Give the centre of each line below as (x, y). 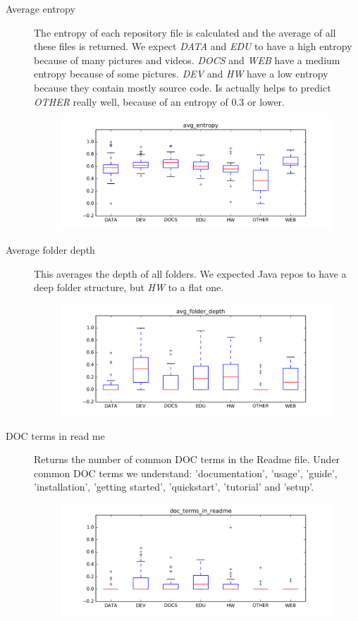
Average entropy (41, 8)
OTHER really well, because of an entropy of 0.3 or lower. (159, 101)
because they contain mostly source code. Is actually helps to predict (183, 87)
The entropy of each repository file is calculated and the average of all (185, 32)
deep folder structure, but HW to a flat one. (129, 287)
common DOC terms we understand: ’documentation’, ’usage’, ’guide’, (186, 473)
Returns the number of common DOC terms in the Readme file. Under (187, 459)
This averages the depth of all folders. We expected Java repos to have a (190, 273)
